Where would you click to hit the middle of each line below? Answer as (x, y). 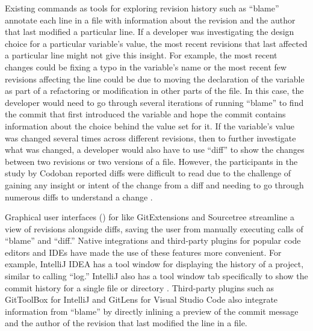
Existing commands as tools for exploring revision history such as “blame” (142, 8)
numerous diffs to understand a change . (79, 196)
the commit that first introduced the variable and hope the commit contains (145, 114)
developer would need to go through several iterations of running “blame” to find (154, 102)
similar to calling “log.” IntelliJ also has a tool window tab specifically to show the (156, 276)
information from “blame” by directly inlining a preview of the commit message (152, 311)
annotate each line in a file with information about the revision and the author (150, 20)
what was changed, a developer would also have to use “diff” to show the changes (155, 150)
